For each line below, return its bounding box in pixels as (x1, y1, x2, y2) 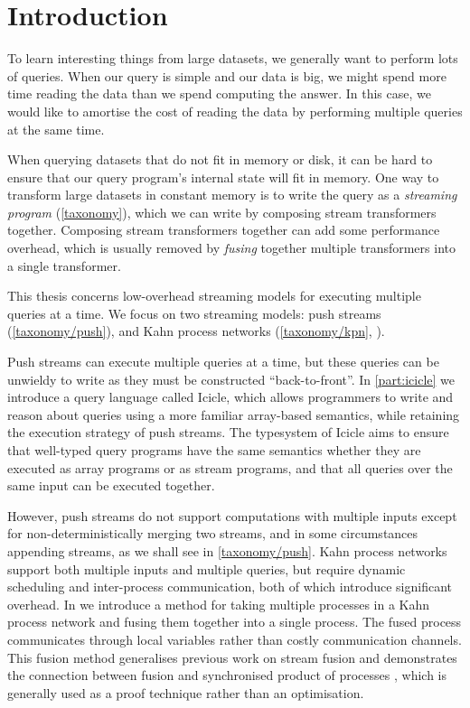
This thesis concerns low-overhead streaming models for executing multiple (7, 286, 421, 305)
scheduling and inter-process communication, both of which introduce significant (7, 577, 453, 596)
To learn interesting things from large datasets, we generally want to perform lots (7, 49, 458, 68)
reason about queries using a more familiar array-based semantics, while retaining (7, 405, 460, 424)
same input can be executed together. (7, 476, 215, 495)
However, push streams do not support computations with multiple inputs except (7, 506, 457, 525)
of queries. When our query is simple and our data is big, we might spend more (7, 66, 446, 85)
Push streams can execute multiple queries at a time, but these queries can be (7, 352, 439, 371)
